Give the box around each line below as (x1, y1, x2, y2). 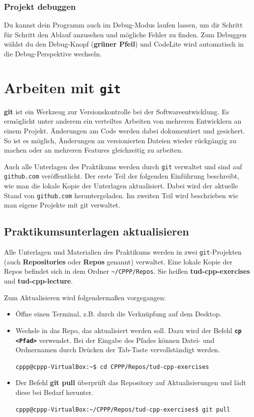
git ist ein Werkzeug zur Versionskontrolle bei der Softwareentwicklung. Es (4, 106, 229, 116)
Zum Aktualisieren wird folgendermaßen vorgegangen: (4, 292, 166, 302)
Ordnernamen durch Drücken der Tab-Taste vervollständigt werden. (15, 344, 220, 355)
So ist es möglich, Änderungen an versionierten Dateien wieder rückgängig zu (4, 135, 237, 145)
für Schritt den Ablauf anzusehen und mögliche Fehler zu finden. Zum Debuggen (4, 29, 247, 39)
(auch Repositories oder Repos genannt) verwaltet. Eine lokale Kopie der (4, 256, 232, 266)
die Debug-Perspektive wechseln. (4, 49, 102, 58)
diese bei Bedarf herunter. (15, 387, 94, 397)
